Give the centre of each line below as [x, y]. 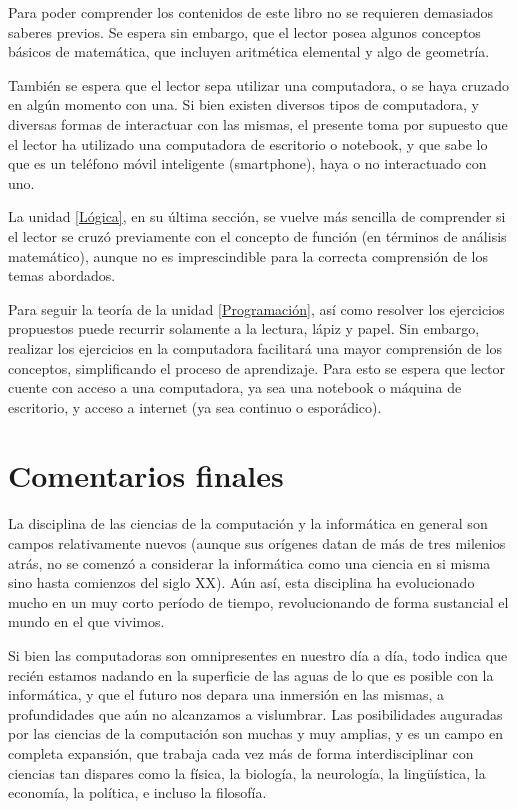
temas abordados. [62, 275]
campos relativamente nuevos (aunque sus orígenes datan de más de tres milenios [257, 543]
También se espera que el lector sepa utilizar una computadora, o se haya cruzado [258, 84]
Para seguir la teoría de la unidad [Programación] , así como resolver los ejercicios [256, 308]
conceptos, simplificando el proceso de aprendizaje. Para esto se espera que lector [257, 367]
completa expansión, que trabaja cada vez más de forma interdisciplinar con [241, 752]
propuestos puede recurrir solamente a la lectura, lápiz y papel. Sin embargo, [244, 328]
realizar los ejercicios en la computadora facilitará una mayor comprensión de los [255, 347]
